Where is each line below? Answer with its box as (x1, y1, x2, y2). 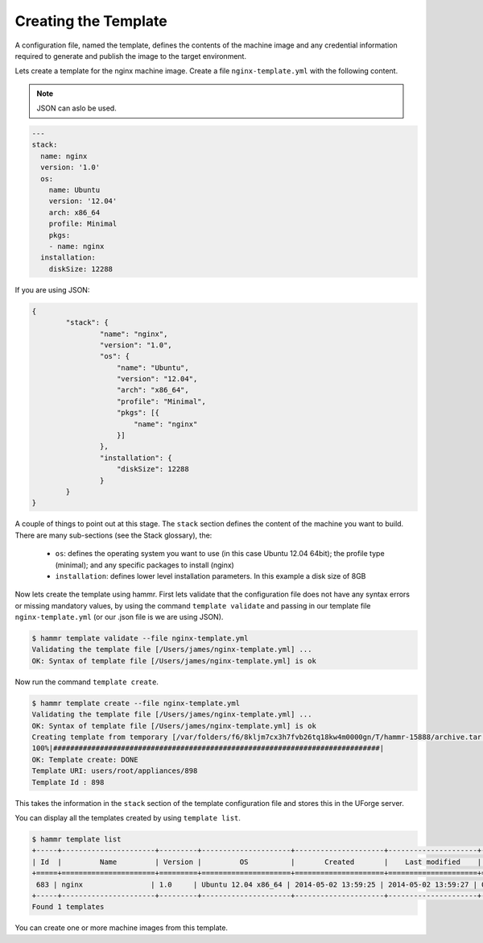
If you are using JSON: (14, 285, 90, 294)
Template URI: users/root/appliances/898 (31, 766, 198, 775)
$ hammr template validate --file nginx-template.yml (31, 634, 249, 643)
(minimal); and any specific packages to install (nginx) (55, 560, 235, 570)
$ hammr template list (31, 834, 122, 844)
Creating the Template (14, 12, 168, 30)
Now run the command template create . (14, 677, 159, 687)
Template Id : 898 (31, 778, 105, 787)
